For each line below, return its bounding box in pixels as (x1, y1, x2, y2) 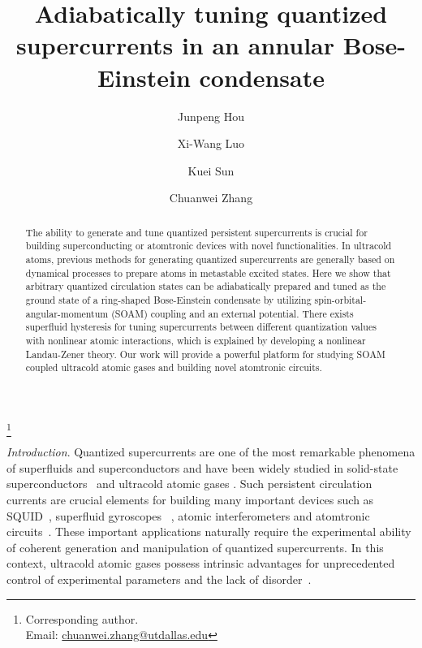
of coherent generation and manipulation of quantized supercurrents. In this (6, 538, 384, 555)
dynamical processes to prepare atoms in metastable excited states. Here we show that (25, 266, 391, 279)
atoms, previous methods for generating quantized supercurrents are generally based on (25, 252, 395, 266)
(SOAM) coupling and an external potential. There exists (111, 306, 354, 320)
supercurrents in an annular (16, 28, 335, 62)
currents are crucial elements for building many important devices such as (6, 491, 374, 508)
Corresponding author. (25, 610, 139, 627)
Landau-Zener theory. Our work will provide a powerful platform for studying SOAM (25, 347, 385, 361)
